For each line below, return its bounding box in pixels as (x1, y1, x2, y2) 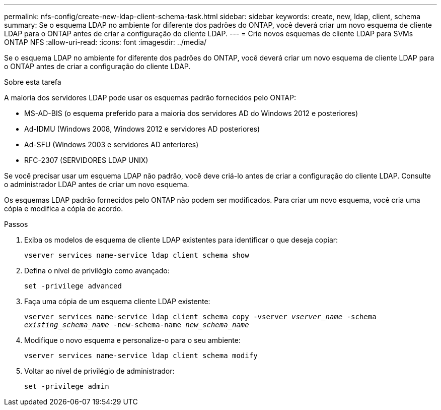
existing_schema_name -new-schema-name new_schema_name (24, 321, 249, 329)
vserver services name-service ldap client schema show (24, 251, 249, 259)
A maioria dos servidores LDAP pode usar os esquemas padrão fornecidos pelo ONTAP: (4, 93, 296, 102)
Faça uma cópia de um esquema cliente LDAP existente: (24, 297, 210, 306)
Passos (4, 220, 28, 228)
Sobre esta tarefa (4, 78, 61, 86)
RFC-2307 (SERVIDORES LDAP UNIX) (24, 156, 149, 164)
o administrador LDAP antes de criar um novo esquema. (4, 180, 189, 189)
